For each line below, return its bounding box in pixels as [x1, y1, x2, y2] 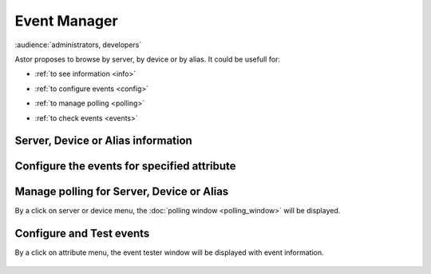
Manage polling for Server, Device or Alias [14, 185, 229, 199]
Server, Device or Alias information [14, 134, 193, 148]
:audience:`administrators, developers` [14, 40, 142, 50]
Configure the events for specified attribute [14, 160, 236, 173]
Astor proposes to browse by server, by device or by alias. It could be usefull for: [14, 54, 281, 64]
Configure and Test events [14, 227, 150, 240]
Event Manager [14, 12, 119, 30]
